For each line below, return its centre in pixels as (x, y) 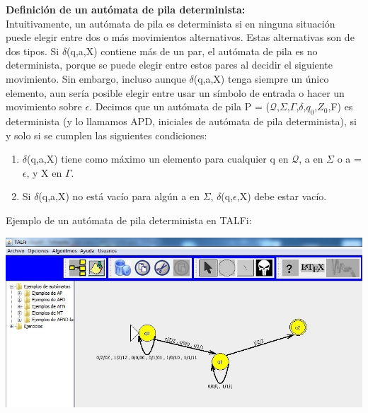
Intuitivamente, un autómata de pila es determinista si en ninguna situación (171, 23)
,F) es (340, 106)
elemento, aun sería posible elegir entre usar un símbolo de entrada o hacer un (175, 92)
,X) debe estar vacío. (282, 196)
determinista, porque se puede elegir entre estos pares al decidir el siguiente (169, 65)
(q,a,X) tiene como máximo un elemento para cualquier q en (158, 159)
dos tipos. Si (33, 51)
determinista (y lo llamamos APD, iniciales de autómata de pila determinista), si (181, 121)
